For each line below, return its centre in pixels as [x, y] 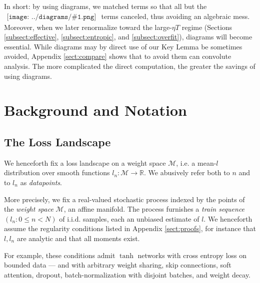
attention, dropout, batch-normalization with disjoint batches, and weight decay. [127, 274]
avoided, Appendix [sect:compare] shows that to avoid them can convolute [118, 56]
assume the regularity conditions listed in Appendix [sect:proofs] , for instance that [130, 228]
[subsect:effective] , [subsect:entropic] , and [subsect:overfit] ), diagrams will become [128, 37]
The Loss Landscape [57, 141]
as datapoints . [41, 182]
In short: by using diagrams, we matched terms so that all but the [105, 6]
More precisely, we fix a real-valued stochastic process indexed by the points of [124, 199]
